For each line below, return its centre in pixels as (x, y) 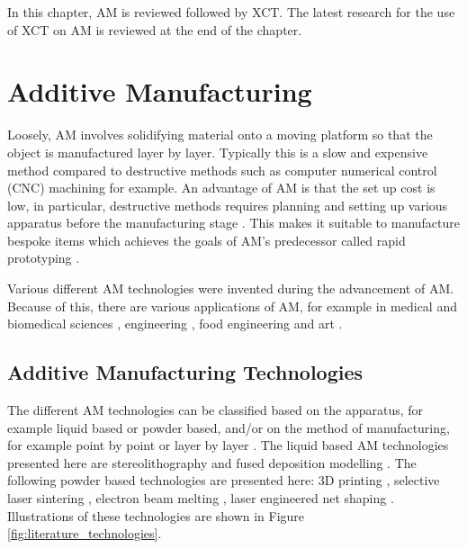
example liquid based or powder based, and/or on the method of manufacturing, (229, 427)
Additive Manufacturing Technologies (185, 372)
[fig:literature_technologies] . (85, 533)
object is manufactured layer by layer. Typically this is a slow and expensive (218, 152)
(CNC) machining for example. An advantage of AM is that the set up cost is (221, 188)
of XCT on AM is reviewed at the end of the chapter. (155, 29)
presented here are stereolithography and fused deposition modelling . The (212, 462)
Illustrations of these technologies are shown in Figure (156, 515)
